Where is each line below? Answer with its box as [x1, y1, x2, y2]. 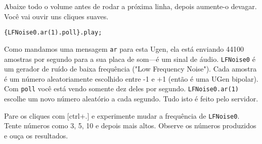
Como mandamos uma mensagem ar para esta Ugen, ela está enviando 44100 [4, 43, 244, 54]
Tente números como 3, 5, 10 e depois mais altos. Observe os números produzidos [4, 120, 256, 131]
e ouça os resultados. [4, 130, 68, 140]
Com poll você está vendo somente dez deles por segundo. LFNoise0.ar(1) [4, 83, 239, 94]
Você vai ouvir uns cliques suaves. [4, 11, 109, 21]
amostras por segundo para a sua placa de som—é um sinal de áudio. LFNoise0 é [4, 53, 255, 64]
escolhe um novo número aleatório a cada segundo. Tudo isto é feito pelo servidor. [4, 93, 258, 103]
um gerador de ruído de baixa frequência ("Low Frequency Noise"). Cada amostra [4, 63, 257, 74]
